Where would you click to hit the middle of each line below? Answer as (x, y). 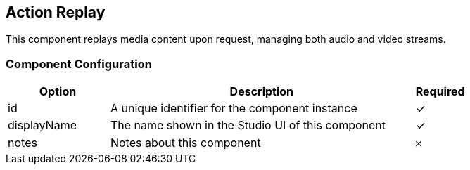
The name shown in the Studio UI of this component (248, 125)
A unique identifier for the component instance (234, 109)
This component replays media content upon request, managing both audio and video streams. (226, 39)
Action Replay (56, 12)
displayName (42, 125)
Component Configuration (79, 64)
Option (58, 92)
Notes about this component (185, 143)
